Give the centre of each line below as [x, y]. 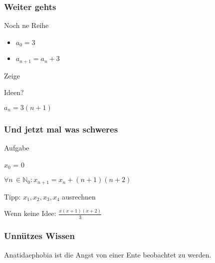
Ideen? [14, 92]
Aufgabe [17, 148]
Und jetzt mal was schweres [61, 129]
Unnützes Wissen [39, 236]
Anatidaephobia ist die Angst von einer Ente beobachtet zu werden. [108, 254]
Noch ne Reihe [26, 25]
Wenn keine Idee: [30, 213]
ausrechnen [79, 196]
